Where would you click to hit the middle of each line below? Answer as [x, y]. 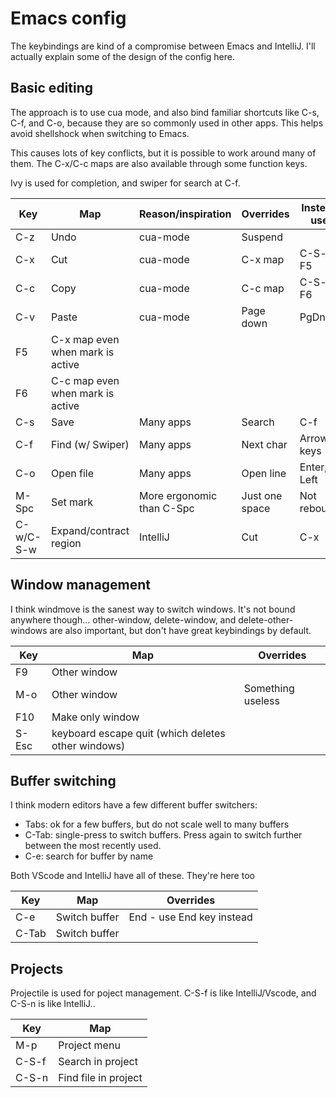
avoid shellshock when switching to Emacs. [100, 133]
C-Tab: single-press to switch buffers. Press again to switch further [163, 835]
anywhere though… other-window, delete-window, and [123, 619]
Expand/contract [90, 530]
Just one [262, 495]
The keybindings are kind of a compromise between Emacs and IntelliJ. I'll [163, 46]
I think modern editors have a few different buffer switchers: [134, 805]
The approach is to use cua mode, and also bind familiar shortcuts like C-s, [165, 112]
